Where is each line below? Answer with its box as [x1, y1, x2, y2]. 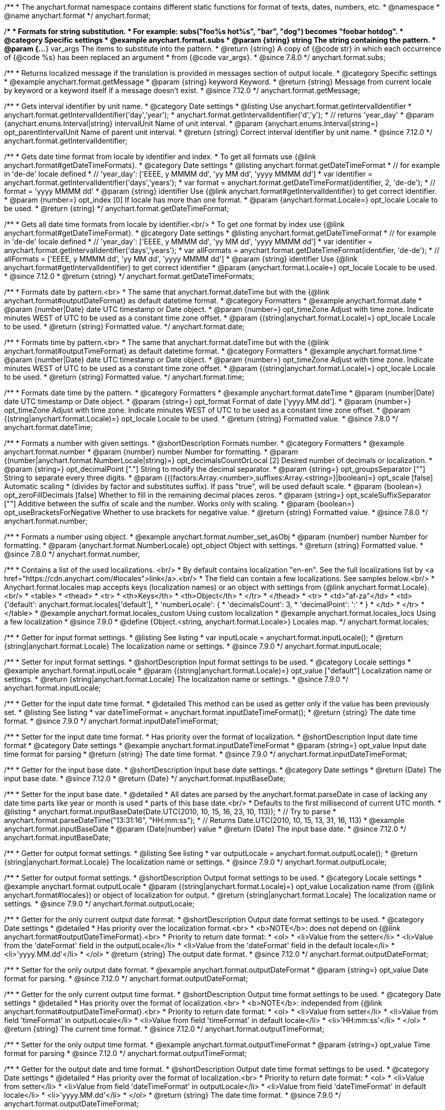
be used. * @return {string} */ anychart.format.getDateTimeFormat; [4, 204, 229, 213]
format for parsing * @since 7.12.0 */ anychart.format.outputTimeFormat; [4, 1049, 247, 1058]
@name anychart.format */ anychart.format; [4, 11, 151, 20]
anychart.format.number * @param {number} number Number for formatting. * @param [4, 447, 298, 456]
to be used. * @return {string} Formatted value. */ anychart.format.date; [4, 322, 245, 331]
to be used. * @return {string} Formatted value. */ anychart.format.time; [4, 373, 245, 381]
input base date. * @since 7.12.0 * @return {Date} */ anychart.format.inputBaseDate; [4, 774, 286, 783]
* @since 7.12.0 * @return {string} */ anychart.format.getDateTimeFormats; [4, 272, 254, 280]
